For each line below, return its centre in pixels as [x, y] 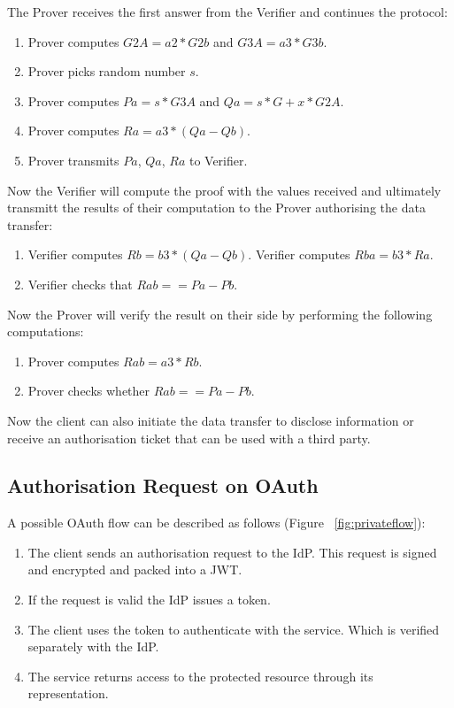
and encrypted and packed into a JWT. [135, 569]
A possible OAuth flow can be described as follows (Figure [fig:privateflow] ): [216, 523]
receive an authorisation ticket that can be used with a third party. [189, 438]
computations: [46, 331]
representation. [68, 693]
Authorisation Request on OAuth [163, 485]
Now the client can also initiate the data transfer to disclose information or [211, 420]
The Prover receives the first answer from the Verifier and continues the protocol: [227, 12]
